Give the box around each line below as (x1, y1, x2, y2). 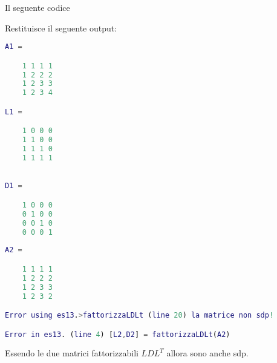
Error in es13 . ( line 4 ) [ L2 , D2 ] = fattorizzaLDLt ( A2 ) (5, 330, 230, 339)
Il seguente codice (5, 1, 70, 13)
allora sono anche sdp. (166, 347, 249, 359)
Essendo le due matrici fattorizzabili (5, 347, 138, 359)
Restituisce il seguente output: (5, 21, 117, 34)
